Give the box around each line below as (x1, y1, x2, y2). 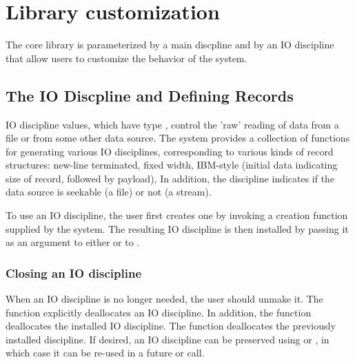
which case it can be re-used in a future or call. (6, 345, 205, 360)
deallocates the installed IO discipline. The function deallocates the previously (6, 318, 336, 333)
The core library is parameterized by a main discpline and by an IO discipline (6, 37, 334, 52)
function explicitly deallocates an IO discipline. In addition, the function (6, 305, 312, 319)
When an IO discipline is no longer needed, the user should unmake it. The (6, 292, 323, 306)
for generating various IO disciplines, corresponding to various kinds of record (6, 144, 334, 158)
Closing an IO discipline (6, 264, 142, 281)
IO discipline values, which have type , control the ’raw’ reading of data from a (6, 117, 339, 131)
